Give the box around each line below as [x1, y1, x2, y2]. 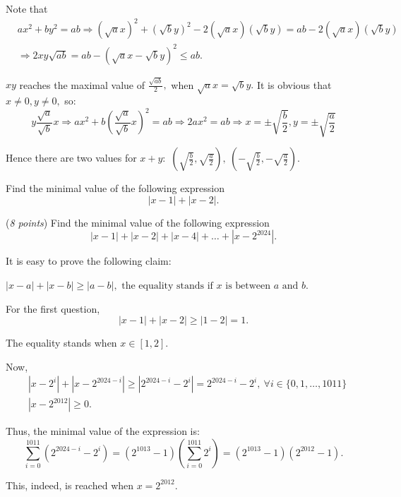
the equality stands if [121, 280, 213, 291]
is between [225, 280, 271, 291]
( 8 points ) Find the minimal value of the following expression [6, 215, 270, 229]
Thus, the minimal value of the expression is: [6, 424, 200, 438]
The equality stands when [6, 335, 117, 350]
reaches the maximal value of [19, 77, 145, 92]
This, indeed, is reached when [6, 477, 134, 492]
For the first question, [6, 301, 100, 316]
